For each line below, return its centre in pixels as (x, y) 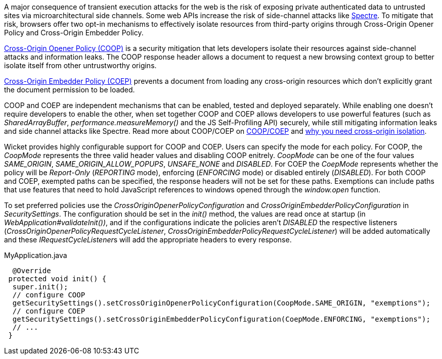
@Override (32, 271)
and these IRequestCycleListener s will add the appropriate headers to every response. (148, 240)
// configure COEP (49, 311)
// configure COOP (49, 295)
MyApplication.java (36, 255)
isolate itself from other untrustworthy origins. (80, 65)
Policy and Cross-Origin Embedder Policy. (74, 33)
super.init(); (40, 287)
